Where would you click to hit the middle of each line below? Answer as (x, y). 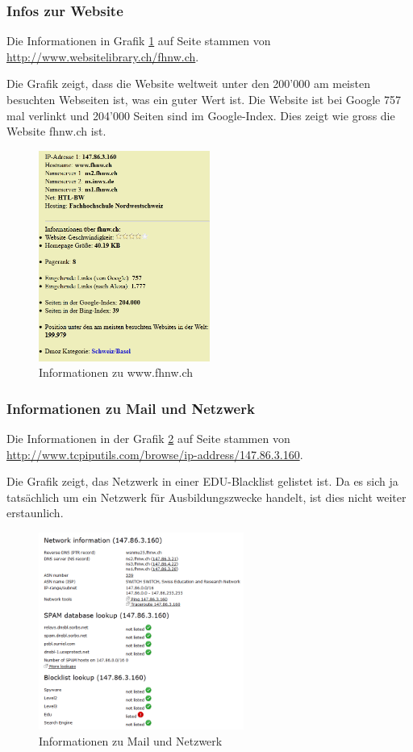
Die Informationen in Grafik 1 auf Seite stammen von (139, 41)
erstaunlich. (35, 513)
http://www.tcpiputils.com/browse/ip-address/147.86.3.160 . (155, 454)
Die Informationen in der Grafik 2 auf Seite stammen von (148, 439)
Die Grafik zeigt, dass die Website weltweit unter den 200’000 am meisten (188, 84)
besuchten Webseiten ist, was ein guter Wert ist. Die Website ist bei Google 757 (204, 99)
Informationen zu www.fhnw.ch (116, 372)
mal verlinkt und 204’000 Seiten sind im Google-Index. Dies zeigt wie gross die (201, 115)
